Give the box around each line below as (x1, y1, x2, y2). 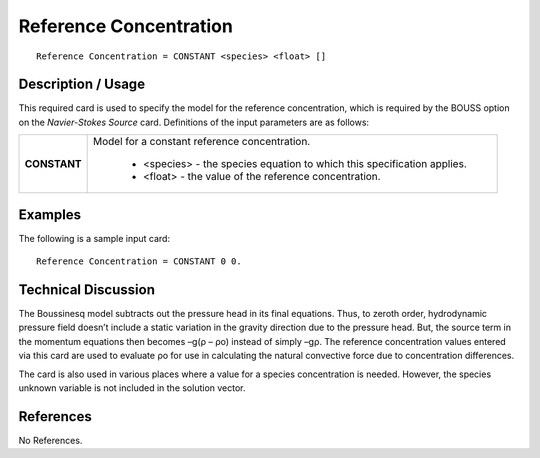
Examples (18, 206, 82, 223)
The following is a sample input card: (18, 232, 170, 244)
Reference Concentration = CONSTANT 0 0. (36, 256, 242, 267)
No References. (18, 434, 83, 446)
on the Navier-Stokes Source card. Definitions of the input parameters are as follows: (18, 116, 370, 128)
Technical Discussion (18, 281, 155, 298)
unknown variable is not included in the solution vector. (18, 382, 246, 394)
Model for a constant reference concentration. (93, 135, 311, 149)
